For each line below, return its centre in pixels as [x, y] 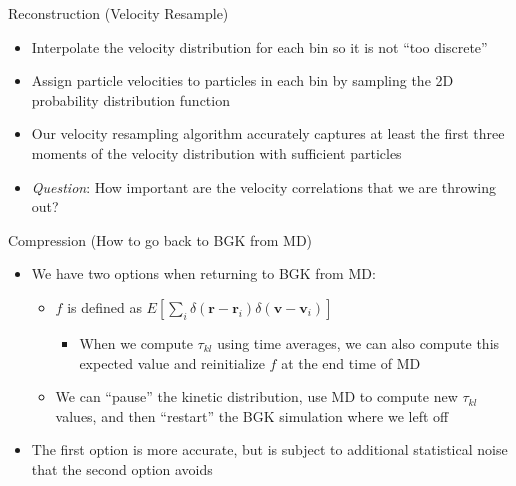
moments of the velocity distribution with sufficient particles [216, 152]
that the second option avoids [122, 468]
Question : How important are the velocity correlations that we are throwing [263, 186]
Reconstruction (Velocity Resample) [118, 13]
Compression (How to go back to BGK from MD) [160, 239]
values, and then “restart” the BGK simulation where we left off [252, 415]
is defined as [104, 306]
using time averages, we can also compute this [358, 342]
